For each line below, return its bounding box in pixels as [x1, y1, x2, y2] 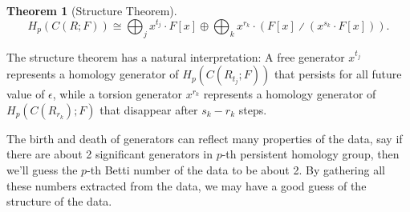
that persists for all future [274, 66, 402, 82]
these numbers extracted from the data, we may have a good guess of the [6, 177, 367, 194]
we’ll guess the [6, 161, 78, 178]
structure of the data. [6, 193, 112, 210]
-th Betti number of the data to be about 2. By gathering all [87, 161, 385, 178]
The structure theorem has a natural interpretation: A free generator [6, 48, 345, 65]
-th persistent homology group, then [221, 146, 400, 162]
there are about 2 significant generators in [6, 146, 213, 162]
